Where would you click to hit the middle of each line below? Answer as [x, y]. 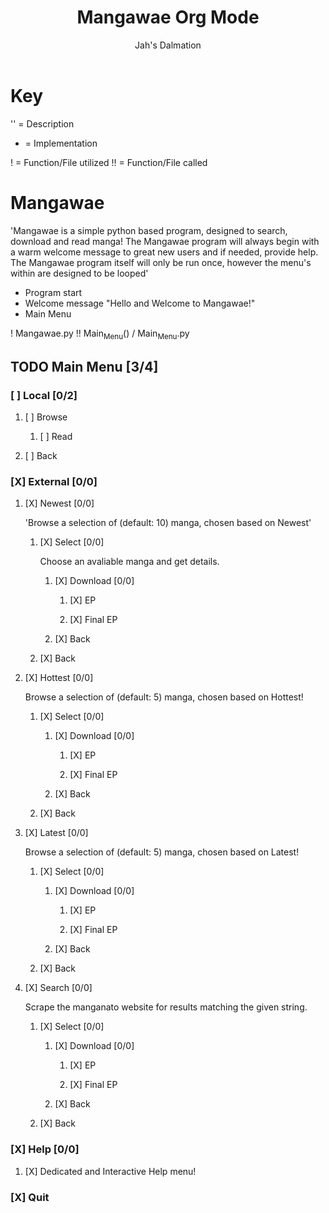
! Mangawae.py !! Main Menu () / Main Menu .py [100, 334]
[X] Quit [30, 1197]
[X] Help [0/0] [45, 1149]
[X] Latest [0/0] [56, 833]
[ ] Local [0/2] [44, 395]
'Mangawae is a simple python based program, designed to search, [149, 230]
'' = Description [42, 123]
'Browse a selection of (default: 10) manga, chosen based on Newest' [168, 523]
